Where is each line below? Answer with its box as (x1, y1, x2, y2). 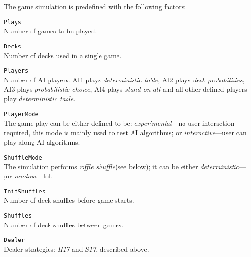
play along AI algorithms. (4, 137, 80, 147)
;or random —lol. (4, 171, 52, 181)
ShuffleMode (4, 154, 42, 161)
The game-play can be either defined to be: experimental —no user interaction (4, 118, 234, 128)
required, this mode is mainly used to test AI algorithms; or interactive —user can (4, 127, 247, 137)
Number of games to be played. (4, 26, 97, 36)
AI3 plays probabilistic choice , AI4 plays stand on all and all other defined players (4, 84, 247, 94)
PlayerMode (4, 111, 39, 118)
